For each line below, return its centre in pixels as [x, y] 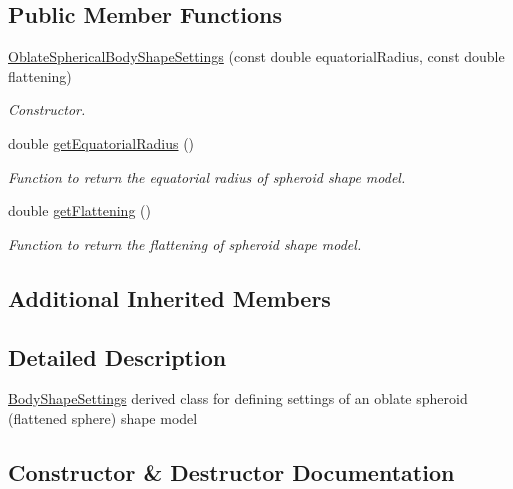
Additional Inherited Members [169, 297]
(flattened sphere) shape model [103, 417]
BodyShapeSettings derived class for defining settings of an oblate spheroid [238, 398]
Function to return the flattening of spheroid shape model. [185, 243]
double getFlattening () [79, 210]
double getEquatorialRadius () [101, 142]
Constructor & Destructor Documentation [231, 471]
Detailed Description [117, 356]
